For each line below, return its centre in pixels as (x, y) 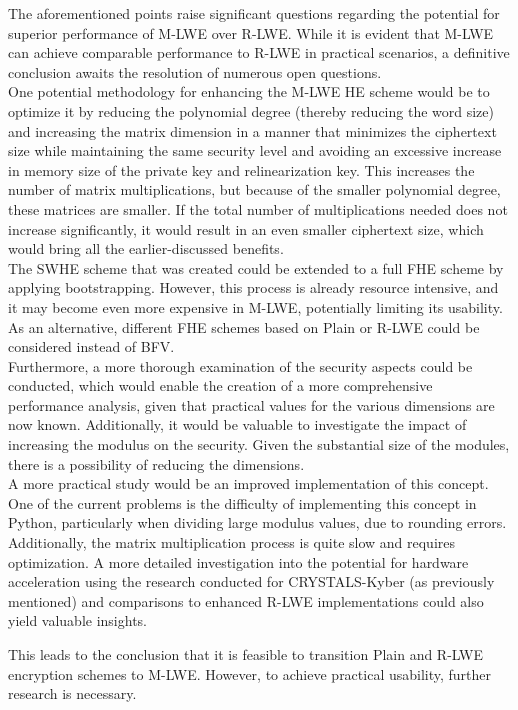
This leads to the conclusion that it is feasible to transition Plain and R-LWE (245, 654)
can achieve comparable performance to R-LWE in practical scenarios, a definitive (259, 52)
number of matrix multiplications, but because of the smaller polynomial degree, (254, 189)
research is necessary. (72, 693)
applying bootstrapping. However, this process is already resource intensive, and (253, 287)
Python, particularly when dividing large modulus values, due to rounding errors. (257, 522)
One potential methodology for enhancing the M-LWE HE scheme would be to (249, 91)
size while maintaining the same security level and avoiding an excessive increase (255, 150)
